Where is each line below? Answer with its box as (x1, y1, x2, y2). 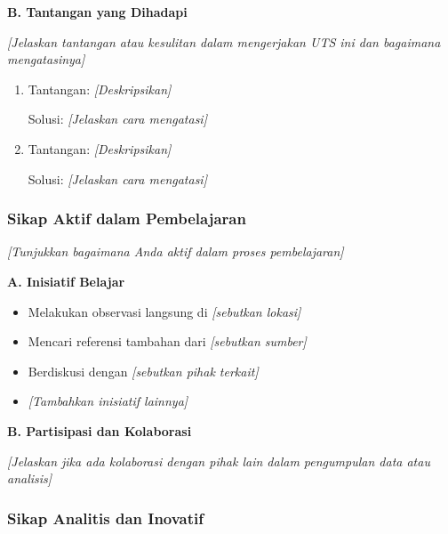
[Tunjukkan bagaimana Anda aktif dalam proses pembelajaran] (7, 242, 344, 261)
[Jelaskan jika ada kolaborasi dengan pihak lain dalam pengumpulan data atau (7, 451, 430, 470)
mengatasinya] (7, 50, 85, 69)
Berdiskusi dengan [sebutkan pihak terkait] (28, 361, 259, 380)
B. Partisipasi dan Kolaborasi (7, 421, 192, 440)
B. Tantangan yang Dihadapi (7, 3, 188, 20)
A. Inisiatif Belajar (7, 271, 125, 290)
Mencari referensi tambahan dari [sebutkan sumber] (28, 332, 307, 351)
